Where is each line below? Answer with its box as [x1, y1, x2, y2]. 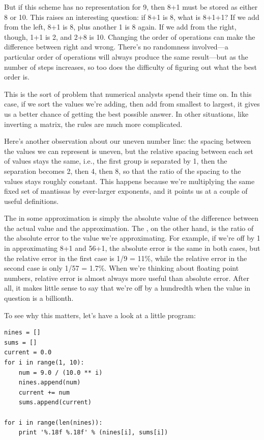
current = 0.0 [4, 349, 52, 356]
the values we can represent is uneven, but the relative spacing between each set [4, 145, 254, 156]
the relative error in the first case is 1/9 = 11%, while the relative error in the [4, 252, 247, 263]
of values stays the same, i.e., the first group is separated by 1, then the [4, 156, 227, 166]
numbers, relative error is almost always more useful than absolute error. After [4, 272, 249, 283]
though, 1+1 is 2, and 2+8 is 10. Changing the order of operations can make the [4, 31, 255, 42]
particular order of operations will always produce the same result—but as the [4, 51, 248, 62]
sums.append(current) [18, 399, 92, 406]
